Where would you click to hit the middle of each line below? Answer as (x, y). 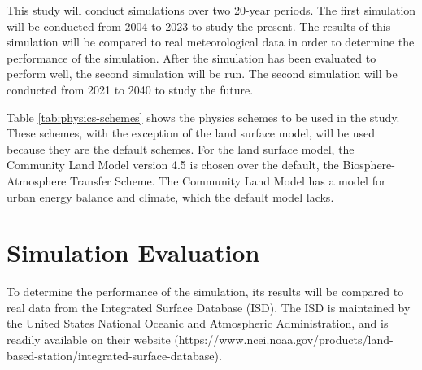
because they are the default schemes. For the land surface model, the (181, 148)
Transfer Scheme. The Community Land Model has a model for (228, 180)
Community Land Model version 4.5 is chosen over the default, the (173, 165)
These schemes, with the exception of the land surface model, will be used (191, 133)
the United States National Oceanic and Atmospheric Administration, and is (198, 323)
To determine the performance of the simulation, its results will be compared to (205, 292)
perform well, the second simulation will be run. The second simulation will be (202, 74)
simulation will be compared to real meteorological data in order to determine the (211, 42)
